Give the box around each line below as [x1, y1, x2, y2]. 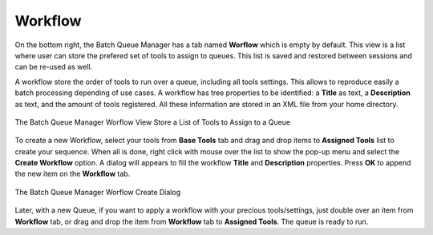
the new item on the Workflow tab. [14, 169, 131, 179]
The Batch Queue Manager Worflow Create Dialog [14, 187, 180, 197]
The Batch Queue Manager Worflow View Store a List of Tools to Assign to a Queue [14, 117, 291, 127]
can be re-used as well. [14, 62, 93, 72]
